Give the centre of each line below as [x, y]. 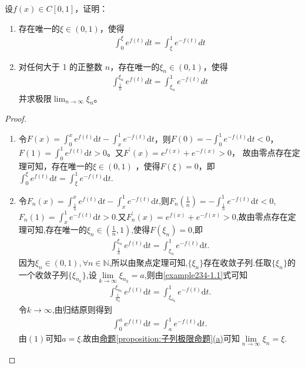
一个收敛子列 [43, 274]
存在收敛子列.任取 [238, 262]
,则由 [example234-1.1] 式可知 [196, 274]
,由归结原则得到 [82, 310]
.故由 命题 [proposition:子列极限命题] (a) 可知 [160, 338]
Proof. [16, 118]
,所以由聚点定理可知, [148, 262]
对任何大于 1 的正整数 [61, 66]
